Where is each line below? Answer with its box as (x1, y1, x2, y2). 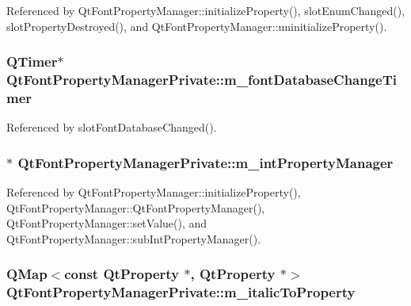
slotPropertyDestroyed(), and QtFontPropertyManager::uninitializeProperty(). (6, 17, 387, 34)
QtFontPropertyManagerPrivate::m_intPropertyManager (17, 152, 394, 172)
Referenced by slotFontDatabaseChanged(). (6, 119, 217, 136)
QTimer (6, 52, 58, 71)
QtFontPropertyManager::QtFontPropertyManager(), (6, 199, 265, 216)
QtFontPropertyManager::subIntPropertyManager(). (6, 230, 261, 247)
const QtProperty (64, 264, 179, 284)
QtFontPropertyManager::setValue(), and (6, 215, 207, 231)
